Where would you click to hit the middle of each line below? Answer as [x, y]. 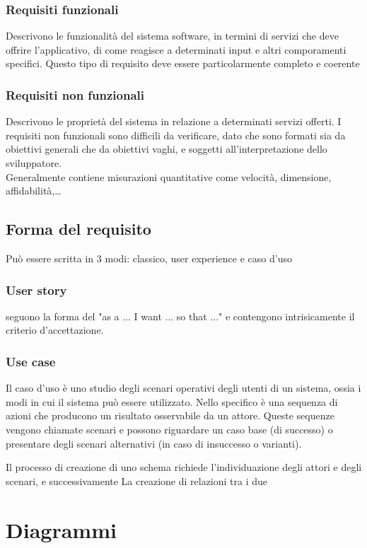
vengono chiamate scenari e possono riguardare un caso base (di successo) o [169, 429]
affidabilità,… [34, 191]
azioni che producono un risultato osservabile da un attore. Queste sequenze [170, 415]
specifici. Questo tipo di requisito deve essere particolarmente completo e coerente [183, 63]
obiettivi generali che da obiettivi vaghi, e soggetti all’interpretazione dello [167, 149]
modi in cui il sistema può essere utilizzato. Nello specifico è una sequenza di [172, 401]
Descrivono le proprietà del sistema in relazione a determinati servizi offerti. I [174, 121]
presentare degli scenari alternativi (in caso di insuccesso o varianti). [154, 443]
